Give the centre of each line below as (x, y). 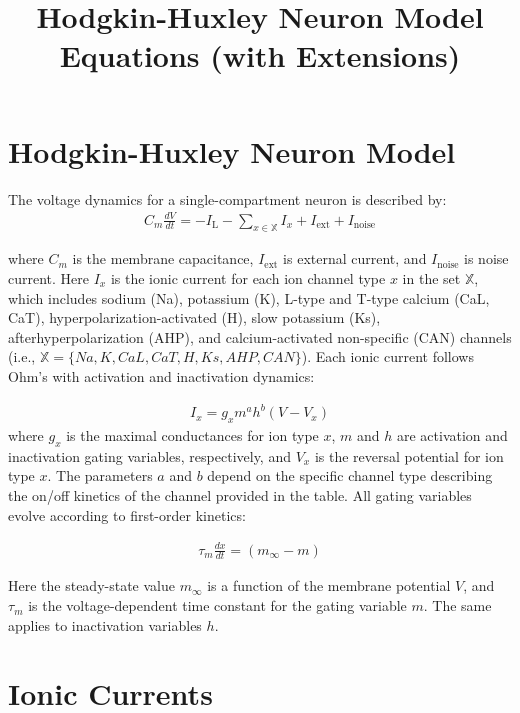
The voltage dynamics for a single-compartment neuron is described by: (227, 198)
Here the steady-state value (91, 585)
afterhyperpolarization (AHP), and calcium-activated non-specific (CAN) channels (260, 336)
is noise (486, 258)
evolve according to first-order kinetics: (127, 514)
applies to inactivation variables (105, 624)
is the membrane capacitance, (163, 258)
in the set (431, 278)
